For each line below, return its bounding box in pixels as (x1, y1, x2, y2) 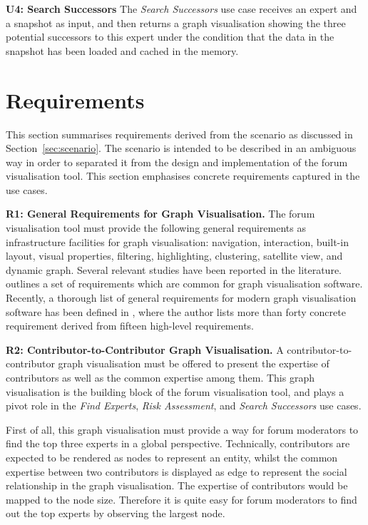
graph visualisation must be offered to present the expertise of (58, 356, 329, 371)
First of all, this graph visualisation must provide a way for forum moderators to (6, 422, 359, 437)
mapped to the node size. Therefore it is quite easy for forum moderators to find (6, 491, 357, 506)
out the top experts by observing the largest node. (6, 506, 225, 521)
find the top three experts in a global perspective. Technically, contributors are (6, 436, 350, 451)
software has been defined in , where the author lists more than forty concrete (6, 304, 346, 319)
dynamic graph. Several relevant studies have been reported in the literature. (6, 262, 342, 277)
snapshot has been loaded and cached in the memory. (6, 43, 239, 58)
